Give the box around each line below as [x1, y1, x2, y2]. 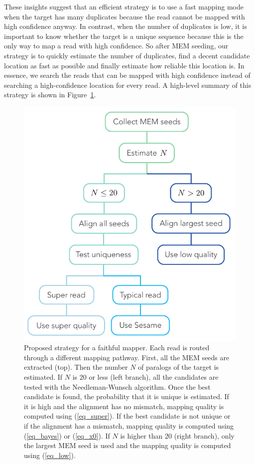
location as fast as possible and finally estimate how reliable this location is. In [4, 60, 245, 70]
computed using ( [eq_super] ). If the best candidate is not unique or [24, 411, 231, 421]
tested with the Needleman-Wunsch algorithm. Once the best [24, 381, 211, 392]
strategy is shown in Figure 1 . [4, 89, 96, 100]
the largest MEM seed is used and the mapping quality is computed [24, 440, 231, 451]
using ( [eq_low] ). [24, 450, 76, 460]
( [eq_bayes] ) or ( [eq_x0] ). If [24, 430, 110, 441]
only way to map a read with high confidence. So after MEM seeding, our [4, 40, 229, 51]
